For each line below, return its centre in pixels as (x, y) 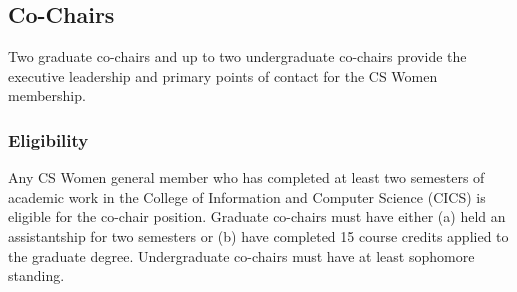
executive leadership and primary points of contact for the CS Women (223, 75)
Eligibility (48, 139)
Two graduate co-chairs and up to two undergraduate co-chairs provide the (237, 56)
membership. (47, 95)
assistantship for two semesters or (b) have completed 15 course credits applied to (258, 235)
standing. (36, 275)
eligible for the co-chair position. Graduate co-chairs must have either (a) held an (257, 216)
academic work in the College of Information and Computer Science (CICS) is (247, 196)
